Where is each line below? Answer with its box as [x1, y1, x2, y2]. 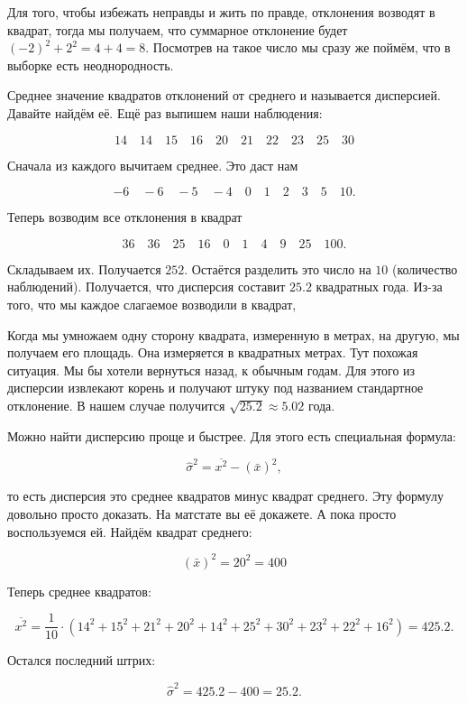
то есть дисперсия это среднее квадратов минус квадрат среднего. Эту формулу [7, 486, 444, 505]
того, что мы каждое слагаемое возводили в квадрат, [7, 294, 297, 313]
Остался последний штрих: [7, 651, 156, 670]
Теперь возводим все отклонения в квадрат [7, 208, 243, 227]
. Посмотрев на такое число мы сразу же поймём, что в [145, 38, 451, 57]
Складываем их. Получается [7, 259, 161, 278]
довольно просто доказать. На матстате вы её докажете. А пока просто [7, 504, 397, 523]
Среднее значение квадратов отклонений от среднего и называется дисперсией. [7, 86, 441, 105]
